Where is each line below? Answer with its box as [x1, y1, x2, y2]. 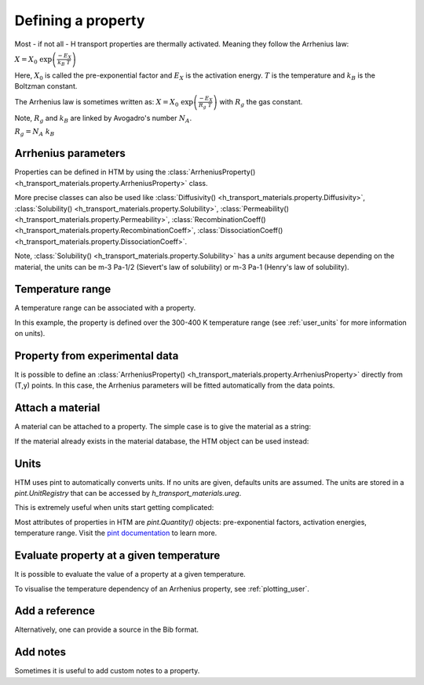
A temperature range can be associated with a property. [14, 303, 196, 313]
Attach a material [14, 401, 101, 415]
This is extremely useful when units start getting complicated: [14, 503, 214, 512]
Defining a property [14, 12, 145, 29]
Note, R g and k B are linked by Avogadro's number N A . [14, 113, 192, 125]
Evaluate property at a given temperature [14, 549, 221, 563]
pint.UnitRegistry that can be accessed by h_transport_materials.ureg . [14, 489, 242, 498]
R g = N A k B [14, 127, 55, 137]
